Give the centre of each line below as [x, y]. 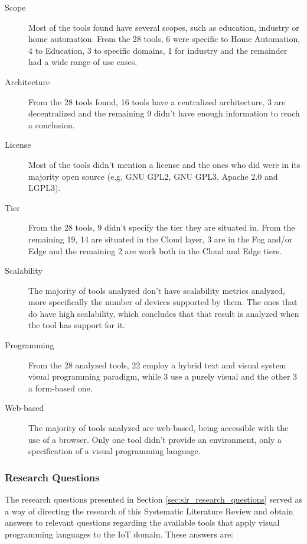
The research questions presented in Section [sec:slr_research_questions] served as [153, 499]
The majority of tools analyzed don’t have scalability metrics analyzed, [157, 290]
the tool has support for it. [77, 325]
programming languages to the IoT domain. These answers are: [119, 534]
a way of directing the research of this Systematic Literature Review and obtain [149, 511]
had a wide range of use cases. [83, 62]
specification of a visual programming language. [115, 451]
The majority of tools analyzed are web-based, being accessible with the [159, 428]
